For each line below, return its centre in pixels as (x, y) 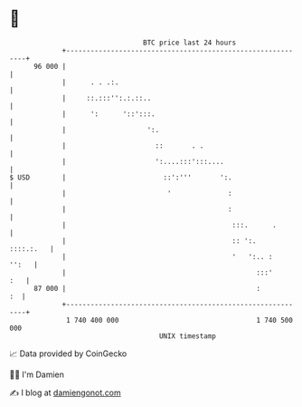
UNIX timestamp (188, 336)
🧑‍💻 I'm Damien (37, 374)
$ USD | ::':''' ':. (121, 177)
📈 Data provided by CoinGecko (68, 354)
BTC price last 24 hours (190, 43)
